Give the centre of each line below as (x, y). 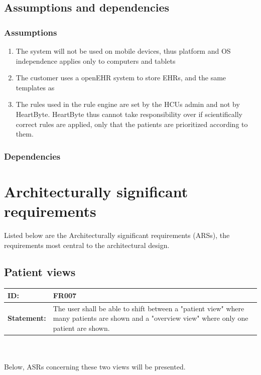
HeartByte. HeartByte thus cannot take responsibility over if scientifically (129, 114)
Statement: (27, 318)
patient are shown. (81, 328)
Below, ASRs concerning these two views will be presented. (95, 367)
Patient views (40, 272)
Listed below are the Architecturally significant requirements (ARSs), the (117, 235)
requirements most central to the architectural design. (87, 245)
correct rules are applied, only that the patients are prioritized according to (132, 124)
